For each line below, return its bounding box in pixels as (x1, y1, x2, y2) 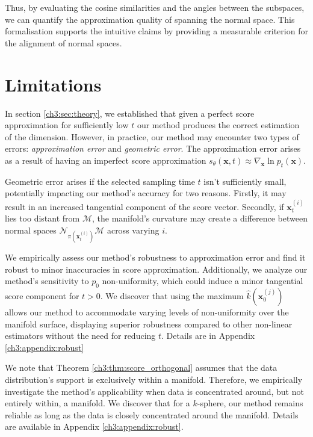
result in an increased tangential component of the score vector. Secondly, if (5, 200, 284, 212)
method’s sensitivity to (5, 274, 89, 287)
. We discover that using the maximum (100, 290, 244, 302)
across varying (107, 223, 160, 236)
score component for (5, 290, 79, 302)
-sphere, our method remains (197, 397, 303, 409)
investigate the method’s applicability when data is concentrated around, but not (5, 385, 304, 397)
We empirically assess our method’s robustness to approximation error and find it (5, 251, 306, 264)
